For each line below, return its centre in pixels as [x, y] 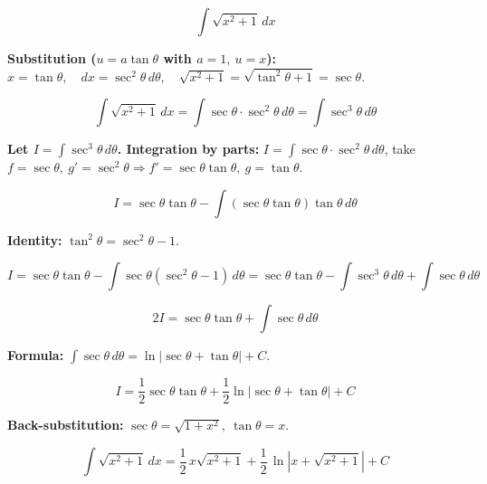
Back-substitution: [66, 425]
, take [400, 149]
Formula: [36, 355]
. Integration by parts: [188, 149]
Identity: [35, 239]
